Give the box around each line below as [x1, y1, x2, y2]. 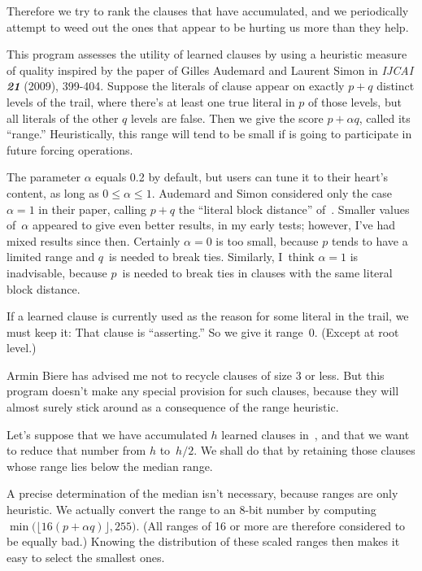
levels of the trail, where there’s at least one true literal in [7, 93, 295, 110]
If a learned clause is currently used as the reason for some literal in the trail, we [7, 307, 409, 325]
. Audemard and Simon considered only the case [151, 184, 393, 201]
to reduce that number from [7, 442, 146, 459]
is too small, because [215, 232, 319, 249]
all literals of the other [7, 109, 119, 126]
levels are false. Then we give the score [131, 109, 324, 126]
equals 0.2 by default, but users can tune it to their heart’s [95, 168, 389, 185]
